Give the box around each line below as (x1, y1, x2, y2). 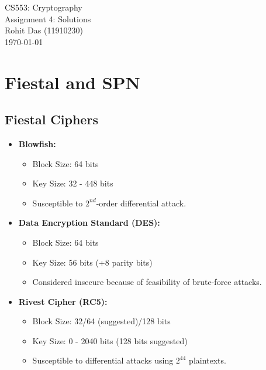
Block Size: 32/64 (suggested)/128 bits (32, 315, 171, 327)
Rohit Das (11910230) (5, 24, 83, 36)
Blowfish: (18, 137, 56, 150)
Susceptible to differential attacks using (32, 354, 174, 366)
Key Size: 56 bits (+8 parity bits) (32, 256, 153, 268)
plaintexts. (189, 354, 226, 366)
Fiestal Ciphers (5, 110, 98, 128)
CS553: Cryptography (5, 1, 82, 13)
